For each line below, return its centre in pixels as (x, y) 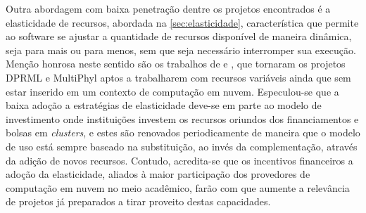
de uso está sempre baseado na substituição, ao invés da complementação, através (182, 146)
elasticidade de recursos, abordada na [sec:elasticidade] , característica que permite (182, 22)
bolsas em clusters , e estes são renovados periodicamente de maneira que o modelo (183, 133)
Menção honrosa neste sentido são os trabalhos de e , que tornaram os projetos (176, 64)
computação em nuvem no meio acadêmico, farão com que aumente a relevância (178, 187)
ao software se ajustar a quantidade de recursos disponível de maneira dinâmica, (179, 36)
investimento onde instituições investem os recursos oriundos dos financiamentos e (182, 118)
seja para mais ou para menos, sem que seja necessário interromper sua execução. (181, 50)
